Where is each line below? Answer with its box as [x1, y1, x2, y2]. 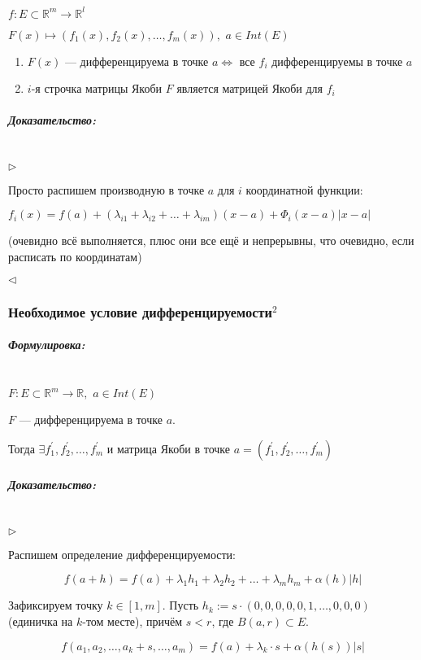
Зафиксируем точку [8, 597, 103, 614]
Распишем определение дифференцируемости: [8, 545, 236, 562]
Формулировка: [8, 336, 85, 353]
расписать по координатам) [8, 248, 142, 265]
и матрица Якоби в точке [106, 439, 230, 457]
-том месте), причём [82, 613, 183, 630]
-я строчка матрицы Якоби [31, 80, 163, 97]
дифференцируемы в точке [271, 52, 403, 69]
